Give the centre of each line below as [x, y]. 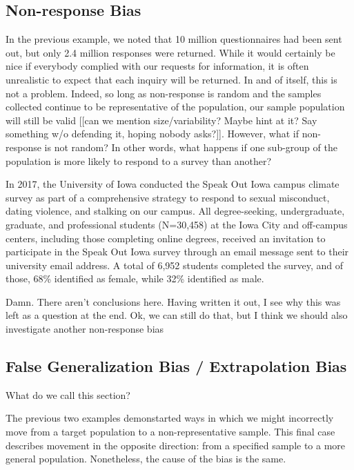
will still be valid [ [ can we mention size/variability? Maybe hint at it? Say [161, 120]
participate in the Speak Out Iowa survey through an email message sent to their [177, 252]
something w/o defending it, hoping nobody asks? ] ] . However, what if [153, 134]
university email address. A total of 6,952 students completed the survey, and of [175, 265]
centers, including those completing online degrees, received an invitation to [166, 238]
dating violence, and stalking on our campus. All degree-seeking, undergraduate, [175, 211]
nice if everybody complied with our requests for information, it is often [157, 66]
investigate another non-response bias [85, 329]
